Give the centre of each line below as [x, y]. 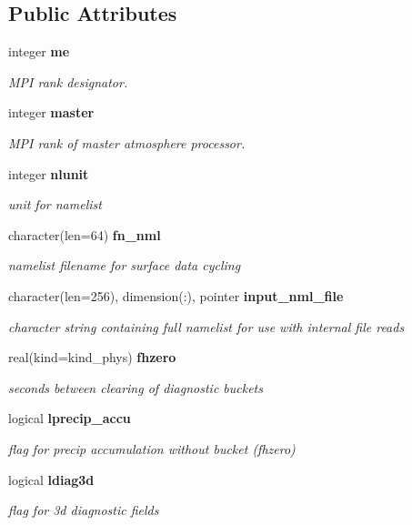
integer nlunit [49, 173]
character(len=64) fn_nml [85, 234]
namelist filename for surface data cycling [125, 265]
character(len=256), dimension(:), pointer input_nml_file [176, 295]
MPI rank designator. [68, 81]
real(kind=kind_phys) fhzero [92, 357]
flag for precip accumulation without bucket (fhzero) [152, 448]
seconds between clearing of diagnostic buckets [136, 387]
